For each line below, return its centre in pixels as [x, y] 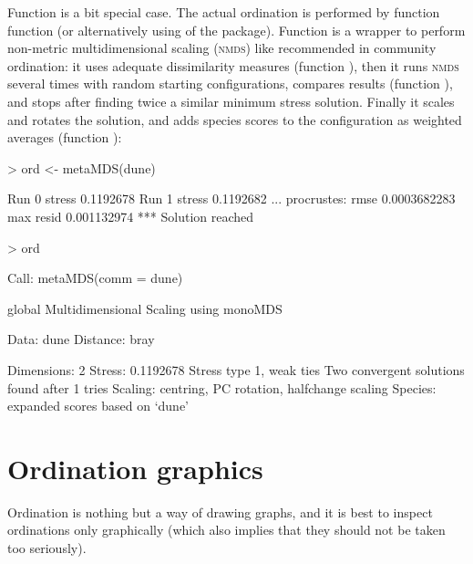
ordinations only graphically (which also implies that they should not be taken [226, 530]
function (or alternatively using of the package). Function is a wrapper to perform [236, 30]
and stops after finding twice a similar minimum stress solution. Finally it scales [231, 101]
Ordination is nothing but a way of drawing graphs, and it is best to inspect [220, 512]
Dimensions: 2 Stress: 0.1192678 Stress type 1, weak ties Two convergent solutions [236, 369]
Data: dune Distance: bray [81, 339]
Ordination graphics [135, 468]
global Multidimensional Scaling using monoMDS [145, 308]
